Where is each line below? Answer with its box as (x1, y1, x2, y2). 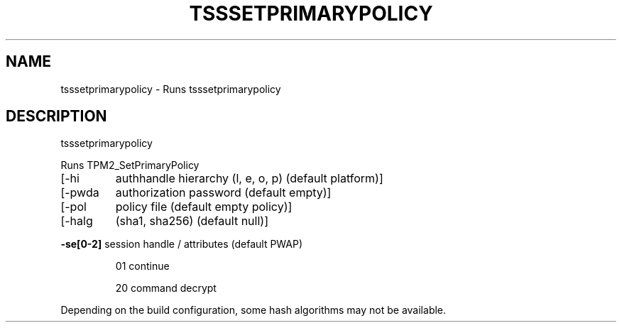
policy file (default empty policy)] (115, 199, 293, 214)
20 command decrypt (115, 282, 217, 295)
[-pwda (60, 185, 99, 200)
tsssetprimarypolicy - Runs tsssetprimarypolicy (60, 82, 281, 95)
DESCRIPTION (6, 107, 107, 126)
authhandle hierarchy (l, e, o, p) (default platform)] (115, 171, 383, 186)
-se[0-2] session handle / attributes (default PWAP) (60, 238, 303, 251)
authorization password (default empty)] (115, 185, 332, 200)
